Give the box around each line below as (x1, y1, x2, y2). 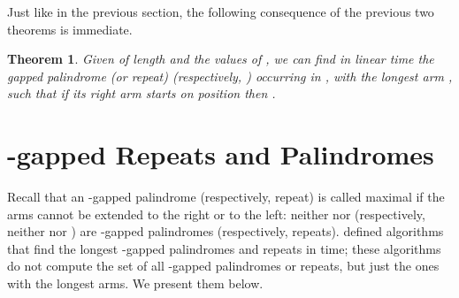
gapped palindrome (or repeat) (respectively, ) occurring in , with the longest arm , (7, 66, 453, 85)
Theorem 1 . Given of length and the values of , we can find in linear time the (7, 50, 434, 68)
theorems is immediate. (7, 19, 133, 38)
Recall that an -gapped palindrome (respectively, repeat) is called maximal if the (7, 187, 445, 206)
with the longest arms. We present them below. (7, 274, 264, 293)
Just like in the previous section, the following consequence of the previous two (7, 3, 434, 20)
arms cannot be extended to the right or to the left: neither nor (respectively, (7, 204, 425, 223)
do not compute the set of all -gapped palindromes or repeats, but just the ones (7, 256, 440, 275)
